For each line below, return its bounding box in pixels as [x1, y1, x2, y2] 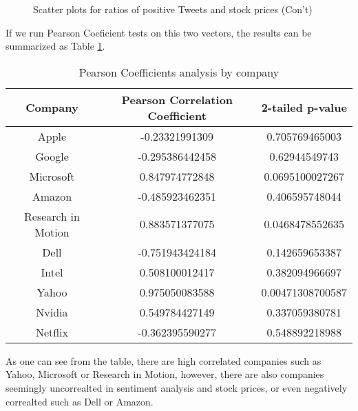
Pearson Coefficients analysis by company [78, 63, 280, 80]
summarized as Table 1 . [6, 39, 105, 53]
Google [35, 148, 69, 164]
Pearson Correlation [121, 91, 233, 108]
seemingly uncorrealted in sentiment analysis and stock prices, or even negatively [6, 380, 348, 394]
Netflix [35, 323, 69, 340]
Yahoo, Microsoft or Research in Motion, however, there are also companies [6, 367, 324, 381]
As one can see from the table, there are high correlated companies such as [6, 353, 322, 368]
